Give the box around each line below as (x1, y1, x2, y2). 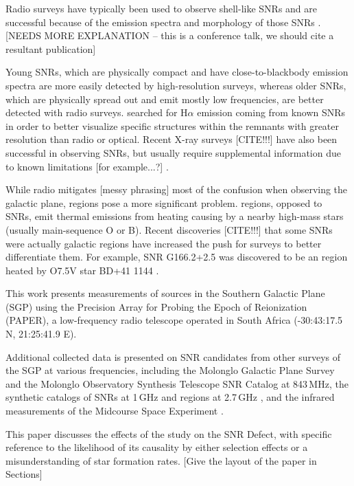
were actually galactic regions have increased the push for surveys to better (5, 236, 322, 250)
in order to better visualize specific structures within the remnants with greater (5, 118, 340, 133)
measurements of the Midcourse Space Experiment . (5, 404, 224, 418)
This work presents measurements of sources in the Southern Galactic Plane (5, 286, 325, 300)
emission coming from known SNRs (197, 105, 346, 120)
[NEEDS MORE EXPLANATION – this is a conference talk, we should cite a (5, 28, 334, 43)
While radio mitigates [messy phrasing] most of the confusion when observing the (5, 182, 348, 197)
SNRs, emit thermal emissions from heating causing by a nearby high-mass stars (5, 209, 344, 223)
